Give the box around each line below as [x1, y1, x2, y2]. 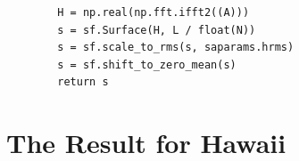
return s [57, 76, 109, 89]
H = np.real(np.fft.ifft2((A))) [57, 6, 250, 19]
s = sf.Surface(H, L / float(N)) [57, 23, 256, 36]
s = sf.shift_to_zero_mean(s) [57, 58, 237, 71]
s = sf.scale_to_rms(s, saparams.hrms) [57, 41, 295, 54]
